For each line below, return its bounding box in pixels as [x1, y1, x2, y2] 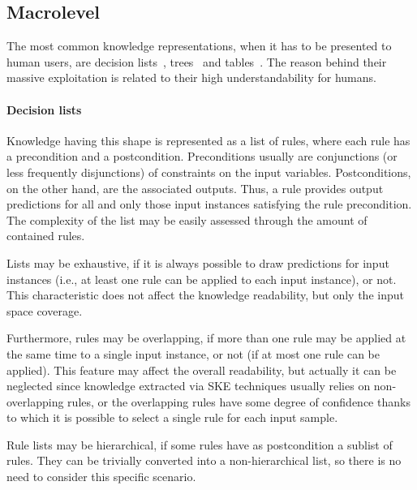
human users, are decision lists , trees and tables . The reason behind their [6, 53, 387, 70]
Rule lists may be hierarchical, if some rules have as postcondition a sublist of [6, 436, 393, 453]
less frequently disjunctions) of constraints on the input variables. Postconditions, [6, 163, 411, 180]
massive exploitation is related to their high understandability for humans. [6, 69, 376, 86]
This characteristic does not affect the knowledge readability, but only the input [6, 286, 404, 303]
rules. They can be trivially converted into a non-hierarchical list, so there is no [6, 452, 402, 469]
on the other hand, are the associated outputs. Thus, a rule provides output [6, 179, 384, 196]
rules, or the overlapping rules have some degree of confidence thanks [67, 393, 411, 410]
